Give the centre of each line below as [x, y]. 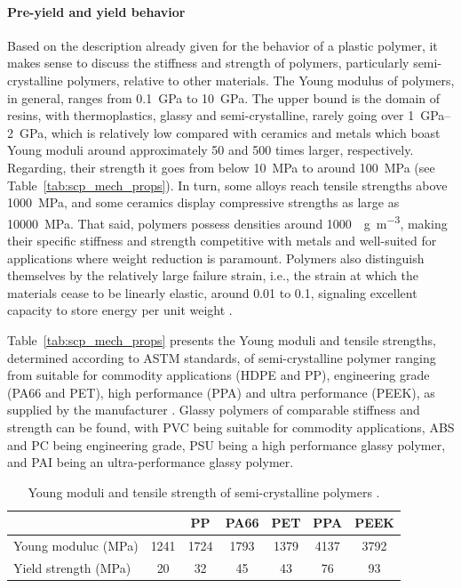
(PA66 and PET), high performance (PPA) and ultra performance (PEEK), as [221, 392]
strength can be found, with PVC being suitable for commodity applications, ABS [231, 427]
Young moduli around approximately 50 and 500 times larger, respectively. [211, 150]
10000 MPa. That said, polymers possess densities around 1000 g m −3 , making [227, 222]
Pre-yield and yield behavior [96, 11]
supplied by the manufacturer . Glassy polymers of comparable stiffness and [214, 410]
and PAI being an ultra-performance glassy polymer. [151, 462]
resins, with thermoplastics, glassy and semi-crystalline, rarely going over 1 [211, 115]
